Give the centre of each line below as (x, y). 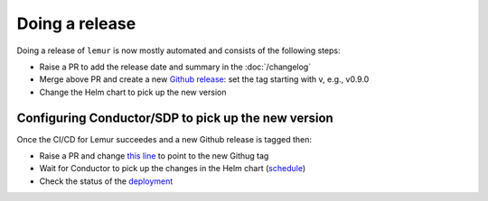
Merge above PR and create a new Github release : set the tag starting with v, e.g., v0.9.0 (204, 79)
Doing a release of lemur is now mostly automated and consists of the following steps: (178, 50)
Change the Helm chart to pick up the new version (133, 92)
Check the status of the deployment (106, 181)
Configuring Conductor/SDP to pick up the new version (175, 118)
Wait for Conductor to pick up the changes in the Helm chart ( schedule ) (173, 169)
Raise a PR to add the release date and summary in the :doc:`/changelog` (175, 67)
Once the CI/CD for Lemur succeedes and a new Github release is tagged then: (164, 139)
